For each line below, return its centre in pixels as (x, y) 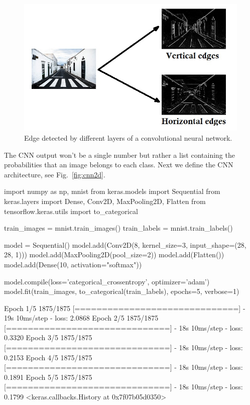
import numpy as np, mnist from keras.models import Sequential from (112, 191)
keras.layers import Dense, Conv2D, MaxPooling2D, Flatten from (105, 201)
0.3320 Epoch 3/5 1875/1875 (48, 337)
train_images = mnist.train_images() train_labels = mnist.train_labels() (118, 228)
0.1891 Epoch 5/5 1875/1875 (48, 377)
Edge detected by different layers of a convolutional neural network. (128, 137)
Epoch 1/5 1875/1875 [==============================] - (125, 308)
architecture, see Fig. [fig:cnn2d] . (55, 174)
